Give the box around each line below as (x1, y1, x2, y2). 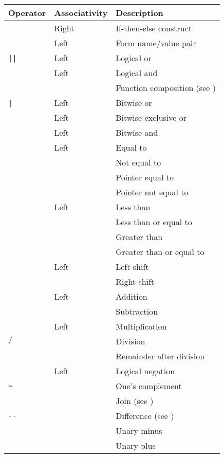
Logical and (116, 67, 158, 79)
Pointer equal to (116, 171, 174, 183)
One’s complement (116, 380, 182, 392)
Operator (8, 7, 46, 19)
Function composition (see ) (116, 82, 216, 94)
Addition (116, 290, 147, 302)
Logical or (116, 52, 152, 64)
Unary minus (116, 425, 162, 436)
